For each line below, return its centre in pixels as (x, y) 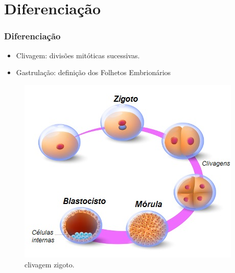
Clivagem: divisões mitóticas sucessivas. (78, 55)
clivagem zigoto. (50, 265)
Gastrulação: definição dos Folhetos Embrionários (93, 72)
